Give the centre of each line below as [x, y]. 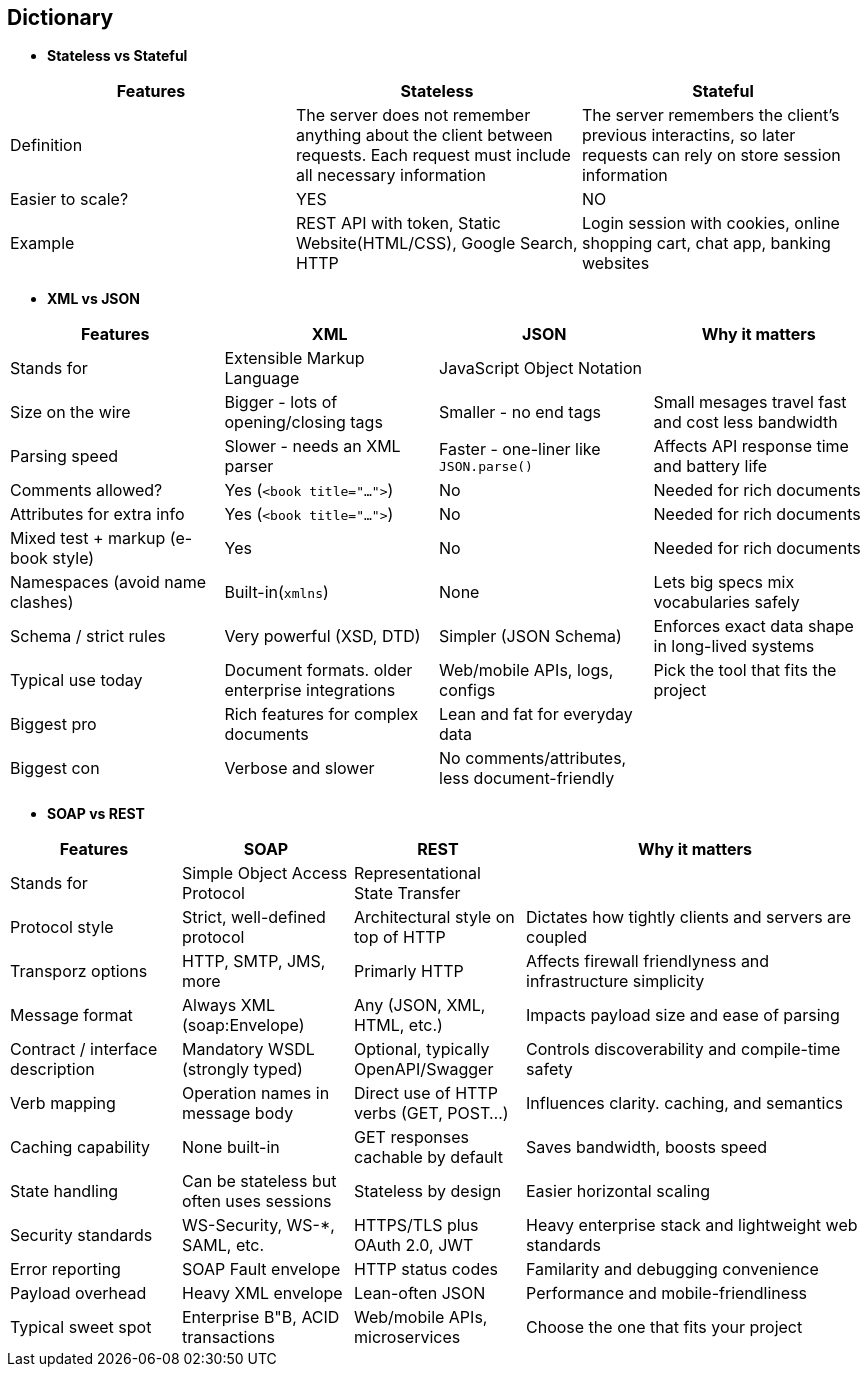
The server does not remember [413, 115]
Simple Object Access [265, 873]
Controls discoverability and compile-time [683, 1049]
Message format [71, 1015]
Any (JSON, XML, [420, 1005]
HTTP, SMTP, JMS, [254, 961]
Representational [417, 873]
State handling [64, 1191]
